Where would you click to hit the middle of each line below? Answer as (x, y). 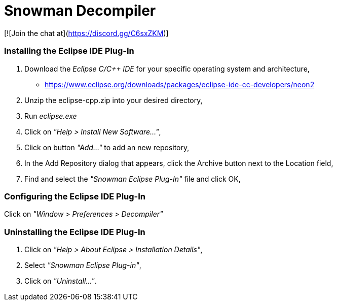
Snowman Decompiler (80, 11)
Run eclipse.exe (51, 116)
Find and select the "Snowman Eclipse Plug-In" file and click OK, (133, 179)
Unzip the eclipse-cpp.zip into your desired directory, (114, 100)
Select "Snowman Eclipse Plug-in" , (83, 265)
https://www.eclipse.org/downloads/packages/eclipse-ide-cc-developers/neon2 (180, 84)
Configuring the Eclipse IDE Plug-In (75, 196)
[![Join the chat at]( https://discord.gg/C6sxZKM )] (86, 33)
